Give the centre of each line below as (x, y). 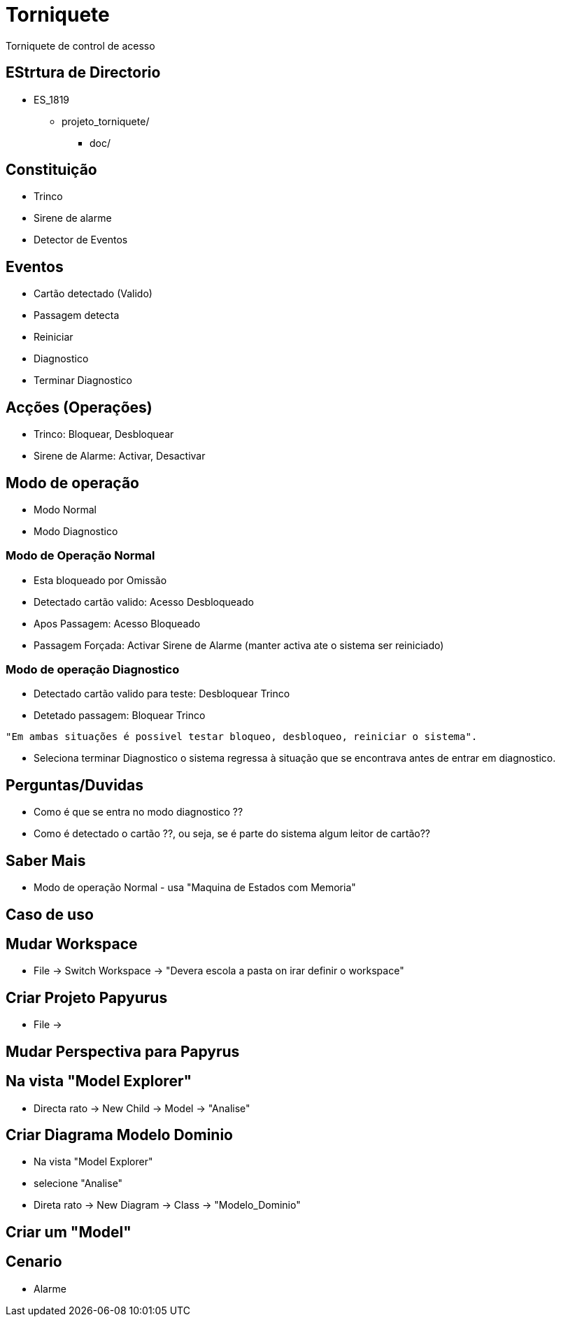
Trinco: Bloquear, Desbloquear (104, 434)
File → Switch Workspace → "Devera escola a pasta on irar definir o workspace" (219, 971)
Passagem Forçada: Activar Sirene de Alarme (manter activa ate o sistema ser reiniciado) (239, 645)
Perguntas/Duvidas (75, 785)
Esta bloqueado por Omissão (100, 580)
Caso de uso (50, 914)
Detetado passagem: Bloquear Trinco (120, 716)
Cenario (34, 1262)
